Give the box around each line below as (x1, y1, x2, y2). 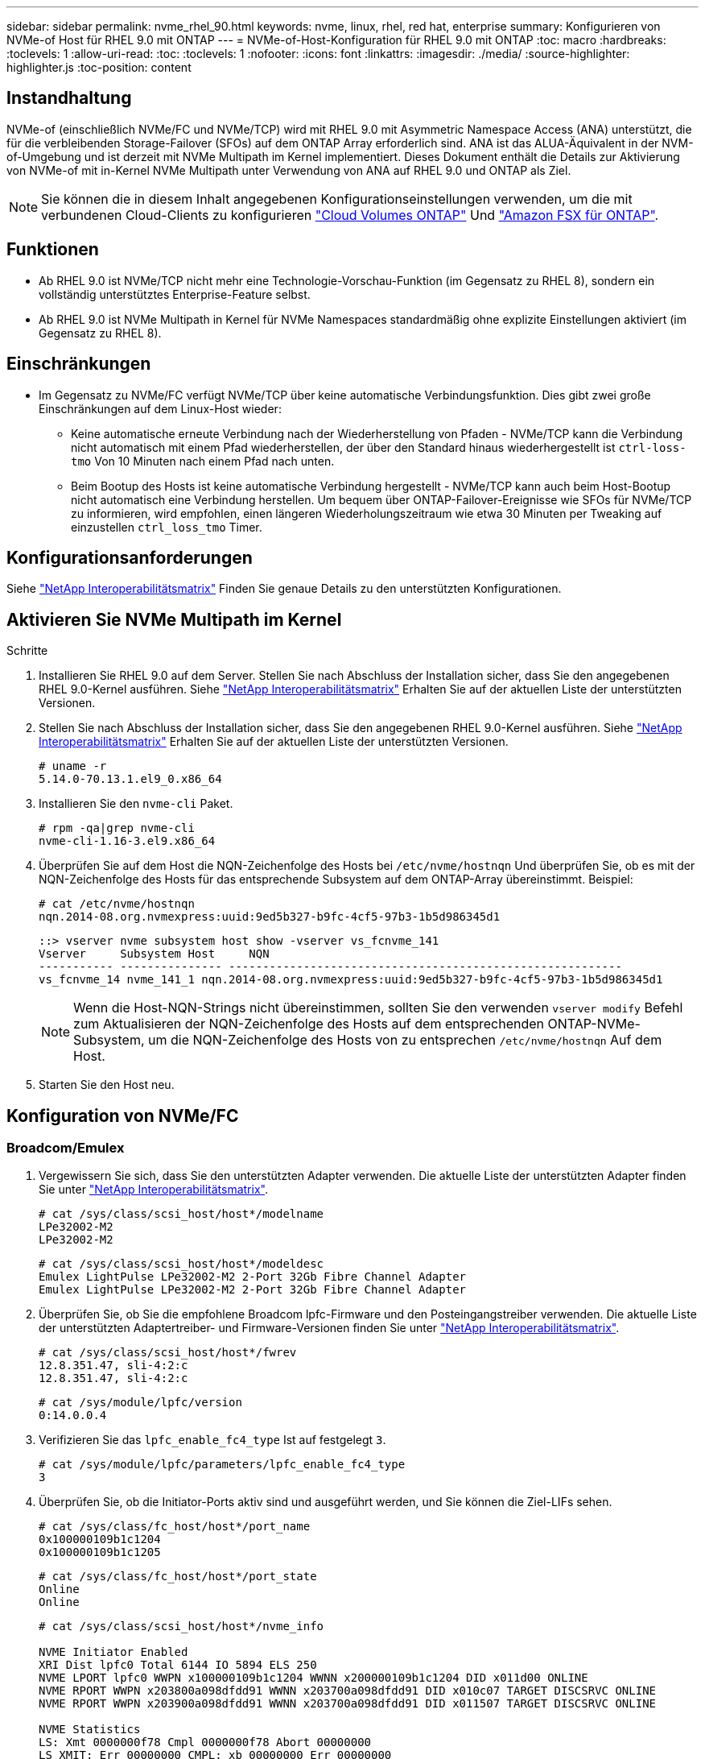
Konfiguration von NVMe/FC (6, 1105, 239, 1126)
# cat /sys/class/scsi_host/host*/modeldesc (39, 1257, 324, 1271)
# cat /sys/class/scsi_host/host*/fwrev (39, 1346, 297, 1360)
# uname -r (39, 759, 107, 773)
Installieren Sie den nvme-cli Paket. (39, 797, 233, 811)
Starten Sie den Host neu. (39, 1078, 175, 1092)
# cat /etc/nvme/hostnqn (39, 897, 195, 911)
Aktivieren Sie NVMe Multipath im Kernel (6, 609, 342, 630)
